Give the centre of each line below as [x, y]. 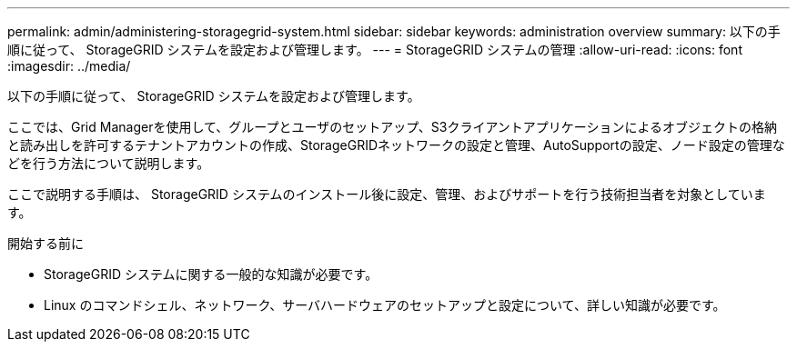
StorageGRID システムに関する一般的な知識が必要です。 [211, 274]
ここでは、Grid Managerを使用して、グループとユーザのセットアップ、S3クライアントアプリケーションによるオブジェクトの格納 [393, 127]
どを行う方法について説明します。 [109, 163]
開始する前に [45, 243]
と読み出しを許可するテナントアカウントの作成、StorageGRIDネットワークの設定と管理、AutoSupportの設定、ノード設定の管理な [396, 145]
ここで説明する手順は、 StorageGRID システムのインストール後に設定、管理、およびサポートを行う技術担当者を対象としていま [387, 194]
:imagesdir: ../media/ [69, 66]
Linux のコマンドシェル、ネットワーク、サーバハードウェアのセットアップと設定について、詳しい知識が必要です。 [385, 305]
